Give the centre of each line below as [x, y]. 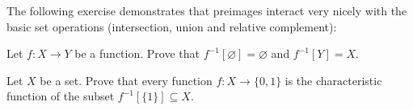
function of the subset [61, 96]
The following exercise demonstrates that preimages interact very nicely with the [207, 10]
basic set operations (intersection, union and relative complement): [172, 26]
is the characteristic [333, 80]
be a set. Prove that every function [126, 80]
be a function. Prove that [137, 53]
